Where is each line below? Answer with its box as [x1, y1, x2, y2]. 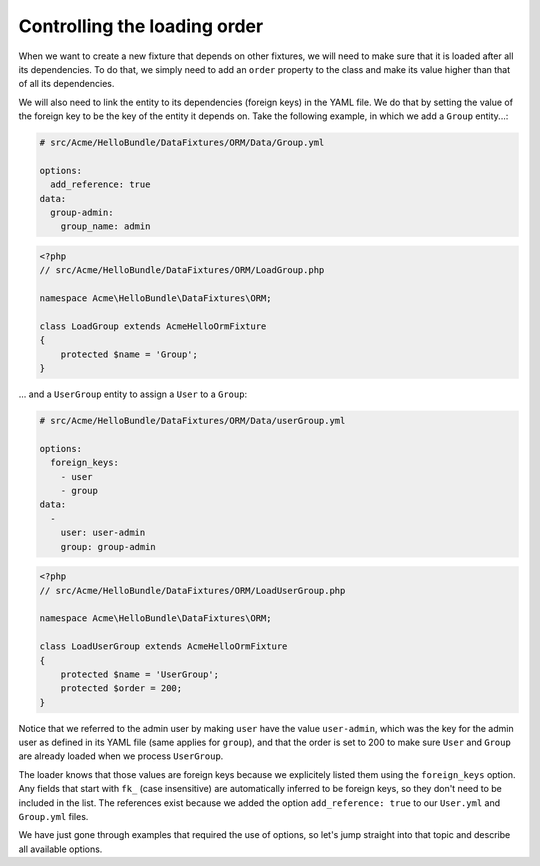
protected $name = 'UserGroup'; [60, 668, 220, 680]
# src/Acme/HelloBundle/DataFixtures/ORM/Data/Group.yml [39, 137, 325, 149]
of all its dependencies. [18, 78, 115, 90]
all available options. [18, 843, 103, 855]
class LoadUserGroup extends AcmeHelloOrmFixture [39, 641, 288, 652]
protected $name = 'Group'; [60, 348, 199, 360]
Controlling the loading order [18, 15, 264, 37]
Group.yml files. [18, 811, 89, 823]
